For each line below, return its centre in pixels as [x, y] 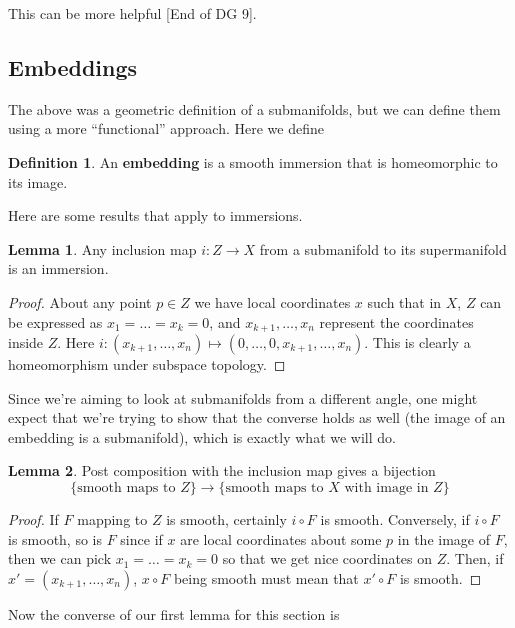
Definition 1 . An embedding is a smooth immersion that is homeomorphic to [253, 161]
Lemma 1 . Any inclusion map [102, 248]
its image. [38, 181]
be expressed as [55, 321]
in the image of [443, 538]
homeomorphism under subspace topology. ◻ [147, 364]
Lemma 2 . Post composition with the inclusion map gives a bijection [222, 470]
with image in [386, 487]
